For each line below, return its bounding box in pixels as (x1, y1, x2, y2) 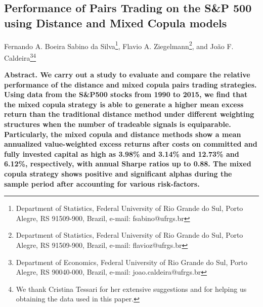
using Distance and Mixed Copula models (4, 15, 227, 30)
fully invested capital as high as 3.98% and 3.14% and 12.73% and (4, 148, 239, 159)
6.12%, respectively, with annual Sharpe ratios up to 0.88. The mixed (4, 158, 251, 169)
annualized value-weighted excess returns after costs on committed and (4, 139, 257, 149)
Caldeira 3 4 (4, 51, 36, 63)
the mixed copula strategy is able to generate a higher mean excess (4, 99, 244, 109)
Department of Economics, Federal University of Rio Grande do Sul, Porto (16, 256, 248, 267)
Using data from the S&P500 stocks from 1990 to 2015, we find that (4, 89, 248, 100)
